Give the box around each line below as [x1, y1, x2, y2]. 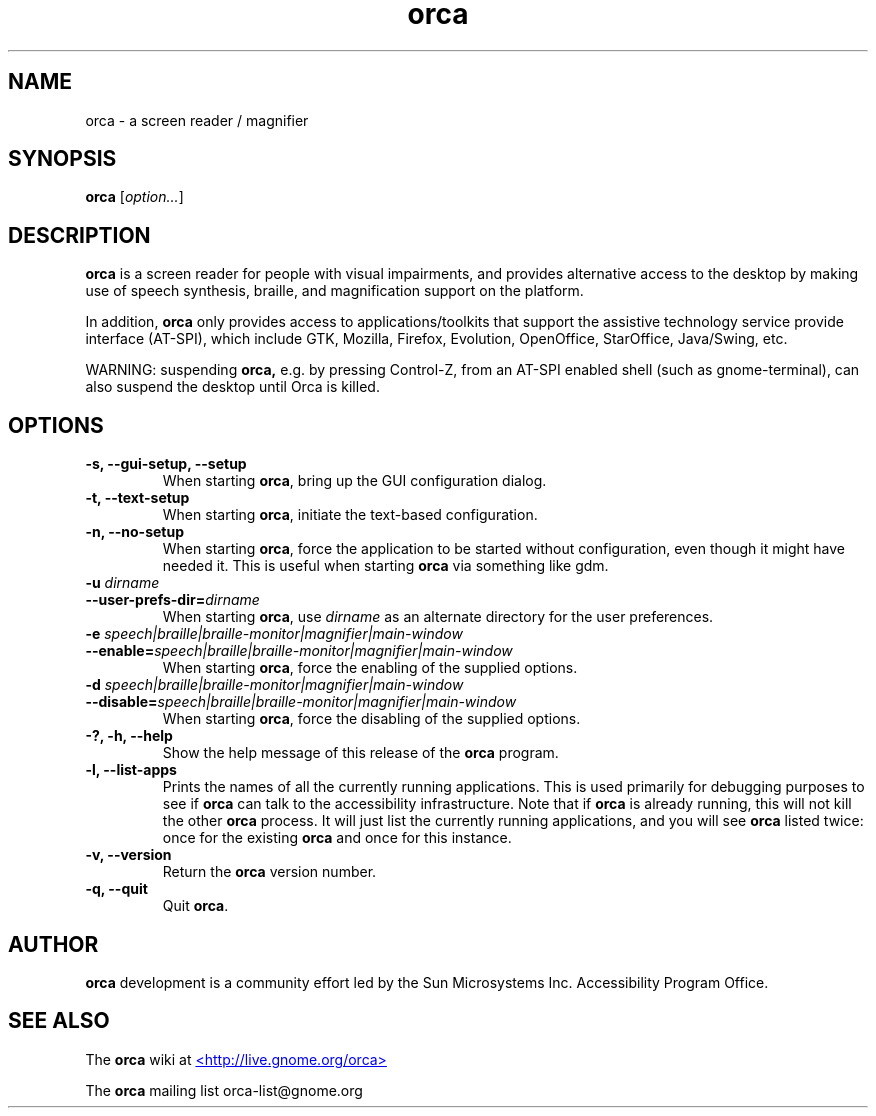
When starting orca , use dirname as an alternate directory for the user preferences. [162, 608, 714, 626]
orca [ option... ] [85, 188, 184, 206]
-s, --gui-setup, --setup [85, 455, 247, 473]
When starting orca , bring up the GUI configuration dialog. [162, 472, 547, 490]
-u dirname [85, 574, 160, 592]
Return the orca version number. [162, 863, 377, 881]
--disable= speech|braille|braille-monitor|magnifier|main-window [85, 693, 517, 711]
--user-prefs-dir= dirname [85, 591, 260, 609]
